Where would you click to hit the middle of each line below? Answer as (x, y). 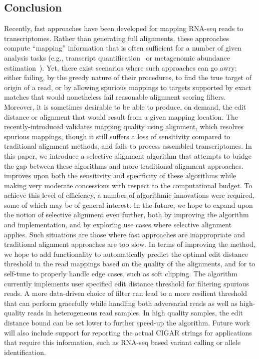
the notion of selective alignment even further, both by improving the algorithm (126, 215)
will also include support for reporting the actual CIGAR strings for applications (128, 332)
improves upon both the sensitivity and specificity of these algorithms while (120, 175)
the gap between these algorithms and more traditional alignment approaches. (124, 165)
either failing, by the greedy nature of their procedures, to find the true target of (128, 77)
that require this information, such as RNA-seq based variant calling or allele (122, 342)
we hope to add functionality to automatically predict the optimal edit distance (126, 254)
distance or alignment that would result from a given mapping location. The (121, 116)
